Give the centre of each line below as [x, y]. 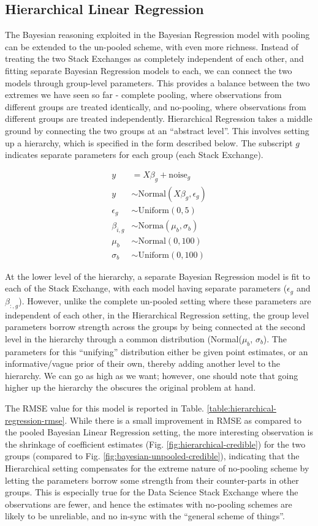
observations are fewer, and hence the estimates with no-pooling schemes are [149, 504]
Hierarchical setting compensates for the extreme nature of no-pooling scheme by [157, 468]
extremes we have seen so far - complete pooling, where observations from [143, 95]
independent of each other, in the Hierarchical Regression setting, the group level [157, 314]
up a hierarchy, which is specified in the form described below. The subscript [149, 142]
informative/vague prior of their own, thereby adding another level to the [143, 363]
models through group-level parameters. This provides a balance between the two [157, 82]
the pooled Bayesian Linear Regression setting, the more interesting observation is [159, 432]
